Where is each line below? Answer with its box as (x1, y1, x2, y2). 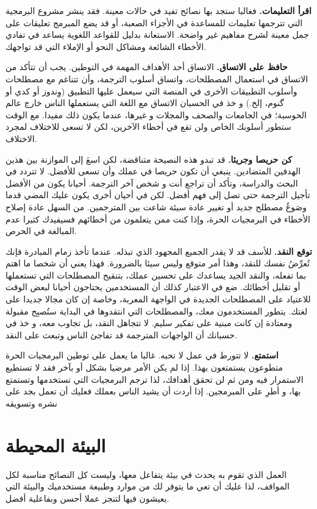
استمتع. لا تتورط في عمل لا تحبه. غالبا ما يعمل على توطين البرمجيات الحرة (5, 349, 279, 361)
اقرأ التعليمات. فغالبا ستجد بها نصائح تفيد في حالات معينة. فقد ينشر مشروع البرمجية (5, 4, 312, 16)
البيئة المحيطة (5, 432, 106, 457)
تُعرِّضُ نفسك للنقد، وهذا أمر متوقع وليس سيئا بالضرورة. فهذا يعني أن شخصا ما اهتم (5, 257, 310, 269)
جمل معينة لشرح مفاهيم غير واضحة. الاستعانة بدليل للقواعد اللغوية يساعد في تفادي (5, 28, 309, 41)
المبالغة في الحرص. (5, 224, 77, 237)
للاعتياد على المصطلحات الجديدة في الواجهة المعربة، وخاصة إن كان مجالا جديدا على (5, 293, 311, 305)
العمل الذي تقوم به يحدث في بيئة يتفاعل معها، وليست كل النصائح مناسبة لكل (5, 468, 287, 480)
